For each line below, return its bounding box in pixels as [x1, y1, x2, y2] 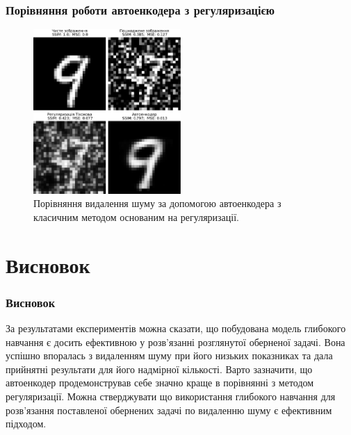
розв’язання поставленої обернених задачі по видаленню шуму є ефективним [6, 402, 332, 417]
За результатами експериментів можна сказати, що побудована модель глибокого [6, 321, 346, 336]
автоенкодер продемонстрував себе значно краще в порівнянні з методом [6, 375, 314, 390]
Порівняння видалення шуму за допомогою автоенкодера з [33, 196, 281, 211]
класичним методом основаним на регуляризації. [33, 209, 239, 224]
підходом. [6, 416, 47, 431]
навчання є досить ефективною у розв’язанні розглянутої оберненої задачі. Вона [6, 334, 345, 349]
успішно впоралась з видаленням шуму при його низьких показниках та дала [6, 348, 333, 363]
